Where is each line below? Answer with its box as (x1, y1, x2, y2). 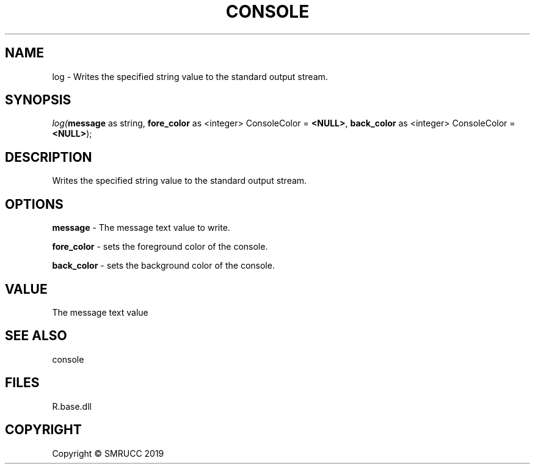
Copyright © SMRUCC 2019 (52, 448, 164, 459)
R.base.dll (52, 401, 92, 412)
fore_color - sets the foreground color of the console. (52, 241, 268, 252)
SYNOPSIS (5, 92, 71, 108)
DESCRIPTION (5, 149, 92, 165)
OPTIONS (5, 196, 64, 212)
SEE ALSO (5, 328, 67, 344)
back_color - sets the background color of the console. (52, 260, 275, 271)
